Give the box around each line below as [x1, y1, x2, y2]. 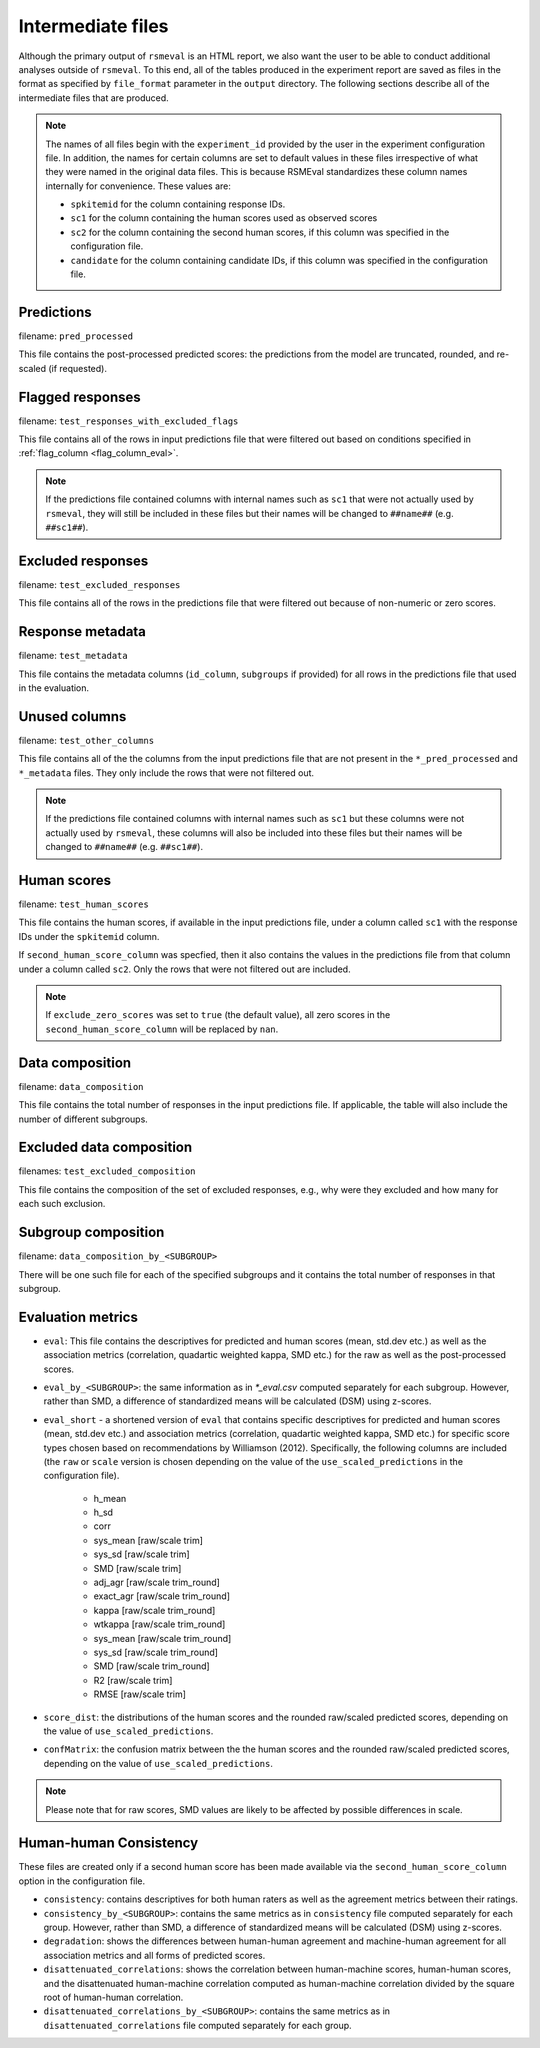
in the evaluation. [18, 681, 90, 694]
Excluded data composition [18, 1139, 193, 1156]
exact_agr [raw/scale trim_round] [93, 1590, 230, 1602]
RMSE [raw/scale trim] [93, 1688, 187, 1700]
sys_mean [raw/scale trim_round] [93, 1632, 232, 1644]
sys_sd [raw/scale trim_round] [93, 1646, 219, 1658]
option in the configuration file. [18, 1875, 146, 1887]
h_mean [93, 1492, 127, 1504]
